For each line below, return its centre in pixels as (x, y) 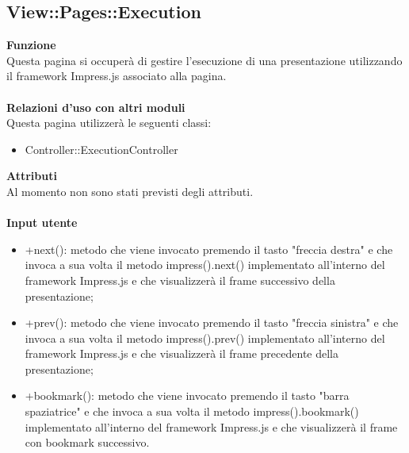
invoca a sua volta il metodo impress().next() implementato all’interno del (205, 265)
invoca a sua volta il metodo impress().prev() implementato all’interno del (205, 338)
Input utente (42, 223)
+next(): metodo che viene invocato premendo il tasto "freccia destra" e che (209, 249)
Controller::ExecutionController (101, 149)
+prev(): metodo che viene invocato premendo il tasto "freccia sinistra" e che (212, 322)
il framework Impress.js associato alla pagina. (117, 76)
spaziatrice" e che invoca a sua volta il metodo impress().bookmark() (192, 411)
